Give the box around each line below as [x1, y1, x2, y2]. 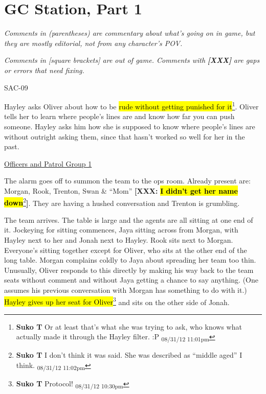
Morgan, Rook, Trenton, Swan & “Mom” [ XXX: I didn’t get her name [4, 185, 238, 196]
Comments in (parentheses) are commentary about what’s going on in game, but [4, 28, 255, 38]
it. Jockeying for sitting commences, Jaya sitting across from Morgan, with [4, 224, 238, 235]
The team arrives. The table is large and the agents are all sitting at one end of [4, 214, 253, 225]
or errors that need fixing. [4, 64, 84, 75]
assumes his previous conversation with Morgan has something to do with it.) [4, 284, 247, 295]
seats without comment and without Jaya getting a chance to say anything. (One [4, 274, 259, 285]
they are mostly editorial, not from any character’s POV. [4, 37, 183, 48]
